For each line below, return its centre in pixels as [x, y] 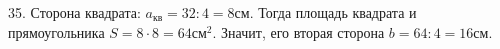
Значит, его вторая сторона [303, 31]
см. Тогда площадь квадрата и [325, 12]
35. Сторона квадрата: [74, 12]
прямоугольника [56, 31]
